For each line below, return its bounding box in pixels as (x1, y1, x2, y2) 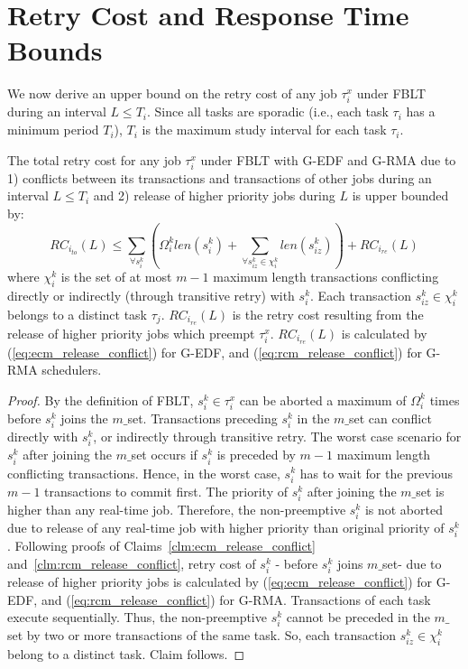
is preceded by (216, 445, 296, 464)
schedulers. (41, 360, 102, 379)
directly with (7, 427, 78, 446)
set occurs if (131, 445, 197, 464)
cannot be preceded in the (286, 608, 430, 627)
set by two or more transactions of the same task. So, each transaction (7, 626, 397, 645)
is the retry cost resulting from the (232, 305, 424, 324)
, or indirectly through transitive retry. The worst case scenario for (93, 427, 462, 446)
